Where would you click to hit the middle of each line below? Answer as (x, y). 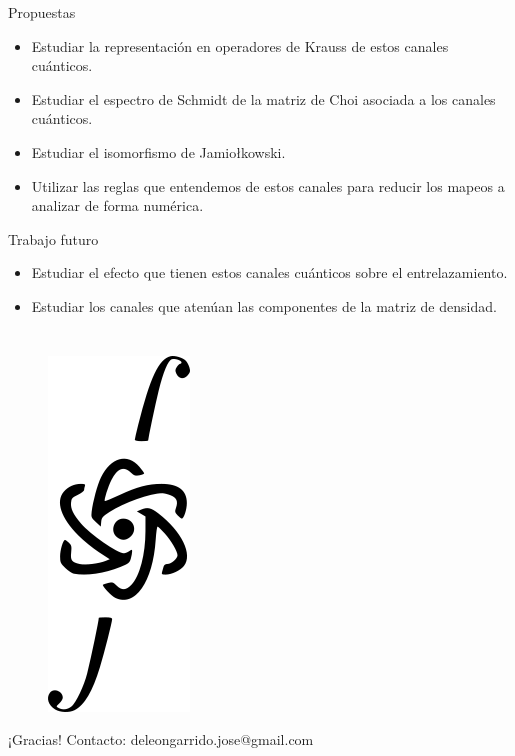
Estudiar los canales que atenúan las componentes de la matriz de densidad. (264, 305)
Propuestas (42, 12)
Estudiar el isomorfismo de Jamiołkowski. (158, 151)
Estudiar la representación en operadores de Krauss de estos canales (240, 45)
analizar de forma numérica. (117, 205)
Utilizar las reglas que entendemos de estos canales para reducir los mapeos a (268, 185)
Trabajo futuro (53, 238)
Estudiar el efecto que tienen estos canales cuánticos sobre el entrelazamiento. (269, 272)
